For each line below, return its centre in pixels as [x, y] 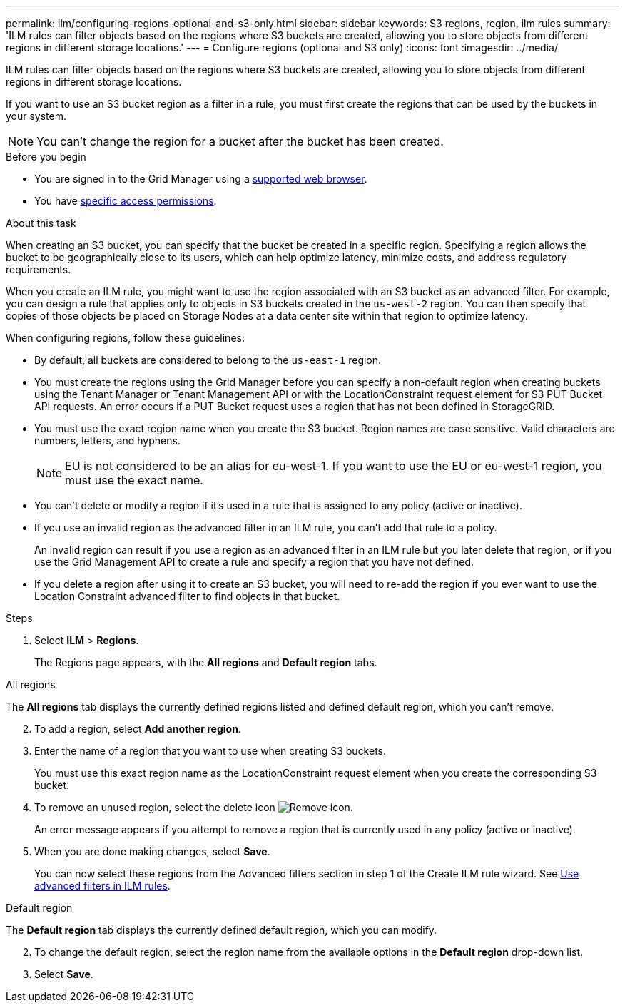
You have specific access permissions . [126, 201]
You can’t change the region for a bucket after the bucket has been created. [240, 141]
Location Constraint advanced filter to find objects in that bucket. [187, 596]
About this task [41, 223]
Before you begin [46, 157]
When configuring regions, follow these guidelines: [125, 338]
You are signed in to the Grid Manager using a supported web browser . [201, 179]
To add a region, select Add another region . [138, 729]
